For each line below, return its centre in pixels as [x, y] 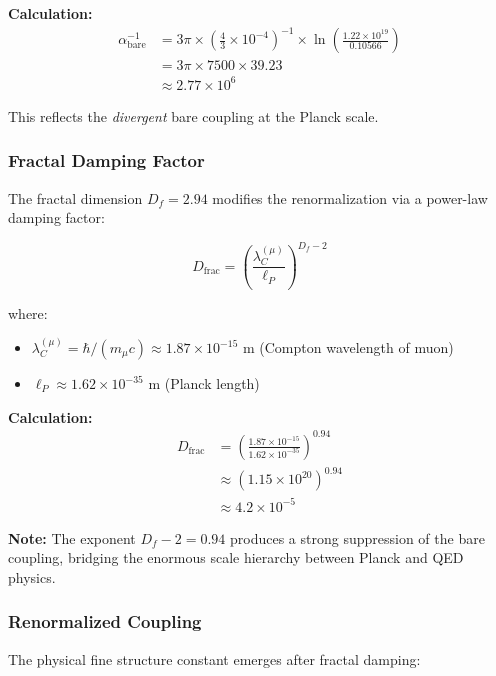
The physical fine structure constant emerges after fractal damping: [214, 658]
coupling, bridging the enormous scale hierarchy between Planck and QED [236, 557]
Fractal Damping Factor [106, 160]
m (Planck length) [204, 383]
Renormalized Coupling [105, 621]
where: [28, 312]
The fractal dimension [75, 197]
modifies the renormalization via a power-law [350, 197]
